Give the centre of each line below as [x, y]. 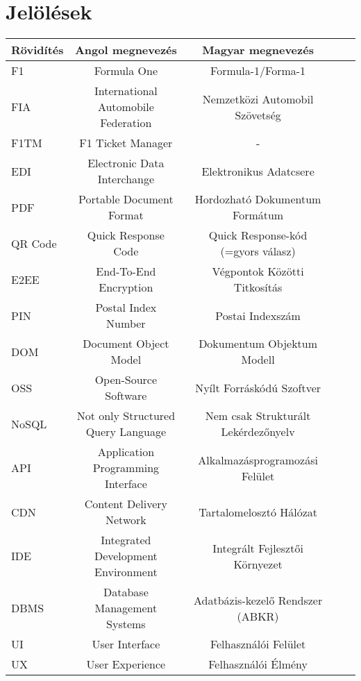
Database [126, 592]
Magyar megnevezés [258, 50]
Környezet [258, 564]
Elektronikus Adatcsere [258, 171]
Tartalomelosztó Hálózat [258, 512]
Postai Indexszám [258, 315]
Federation [126, 123]
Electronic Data [126, 163]
